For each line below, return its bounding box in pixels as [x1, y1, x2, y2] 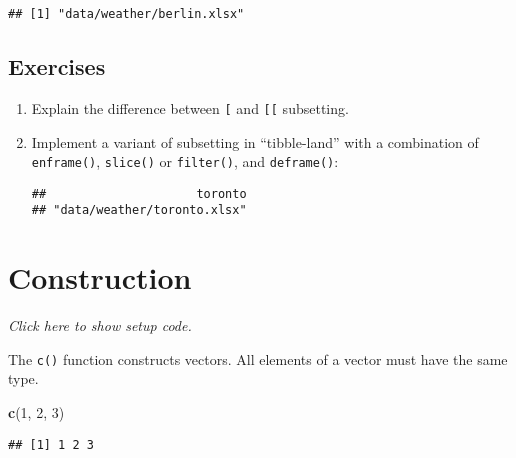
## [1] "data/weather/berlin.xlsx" [8, 7, 245, 21]
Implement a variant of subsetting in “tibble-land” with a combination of [31, 131, 479, 152]
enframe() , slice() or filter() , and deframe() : [31, 151, 339, 172]
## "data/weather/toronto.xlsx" [31, 203, 247, 218]
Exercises [8, 51, 106, 82]
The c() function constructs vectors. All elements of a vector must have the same [8, 348, 508, 369]
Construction [8, 257, 192, 298]
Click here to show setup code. [8, 315, 192, 336]
